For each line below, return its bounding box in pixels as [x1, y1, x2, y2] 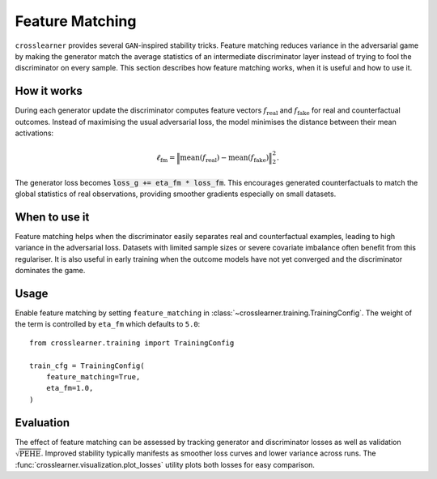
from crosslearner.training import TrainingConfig [29, 338, 235, 348]
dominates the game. [15, 266, 86, 276]
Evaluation [15, 416, 70, 430]
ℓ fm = [155, 153, 176, 164]
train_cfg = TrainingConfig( [29, 361, 145, 370]
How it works [15, 84, 83, 98]
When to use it [15, 210, 90, 224]
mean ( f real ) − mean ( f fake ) [180, 153, 269, 164]
